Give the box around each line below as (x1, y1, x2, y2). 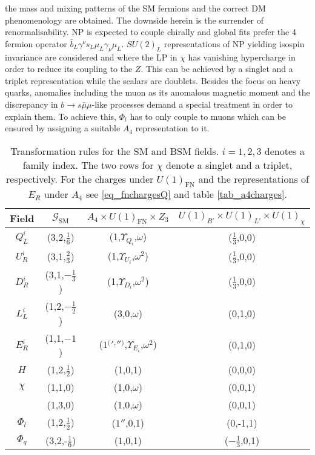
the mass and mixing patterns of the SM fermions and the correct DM (5, 2, 266, 14)
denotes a (264, 143, 305, 158)
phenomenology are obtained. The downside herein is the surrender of (5, 13, 264, 26)
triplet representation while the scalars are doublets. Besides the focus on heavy (5, 74, 301, 87)
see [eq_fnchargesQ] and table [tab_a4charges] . (85, 186, 287, 201)
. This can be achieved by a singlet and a (141, 62, 293, 75)
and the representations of (198, 171, 309, 186)
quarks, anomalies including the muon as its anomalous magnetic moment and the (5, 86, 310, 99)
